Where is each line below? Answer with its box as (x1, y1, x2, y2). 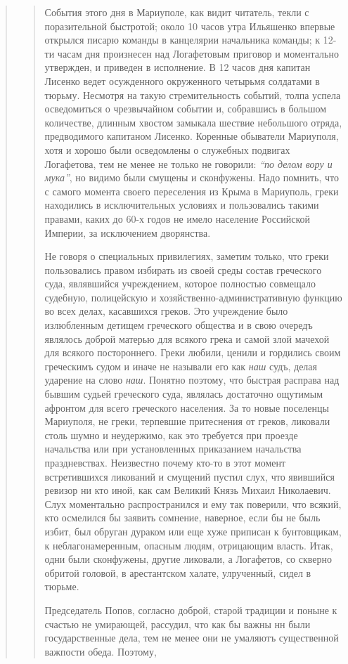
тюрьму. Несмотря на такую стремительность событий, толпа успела (44, 87, 341, 102)
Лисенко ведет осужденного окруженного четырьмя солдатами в (44, 73, 320, 88)
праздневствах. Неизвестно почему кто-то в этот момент (44, 455, 286, 469)
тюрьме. (44, 579, 79, 594)
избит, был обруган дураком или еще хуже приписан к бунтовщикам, (44, 523, 342, 538)
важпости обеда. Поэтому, (44, 644, 157, 658)
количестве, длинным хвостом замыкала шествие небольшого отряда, (44, 115, 342, 129)
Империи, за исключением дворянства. (44, 225, 211, 240)
